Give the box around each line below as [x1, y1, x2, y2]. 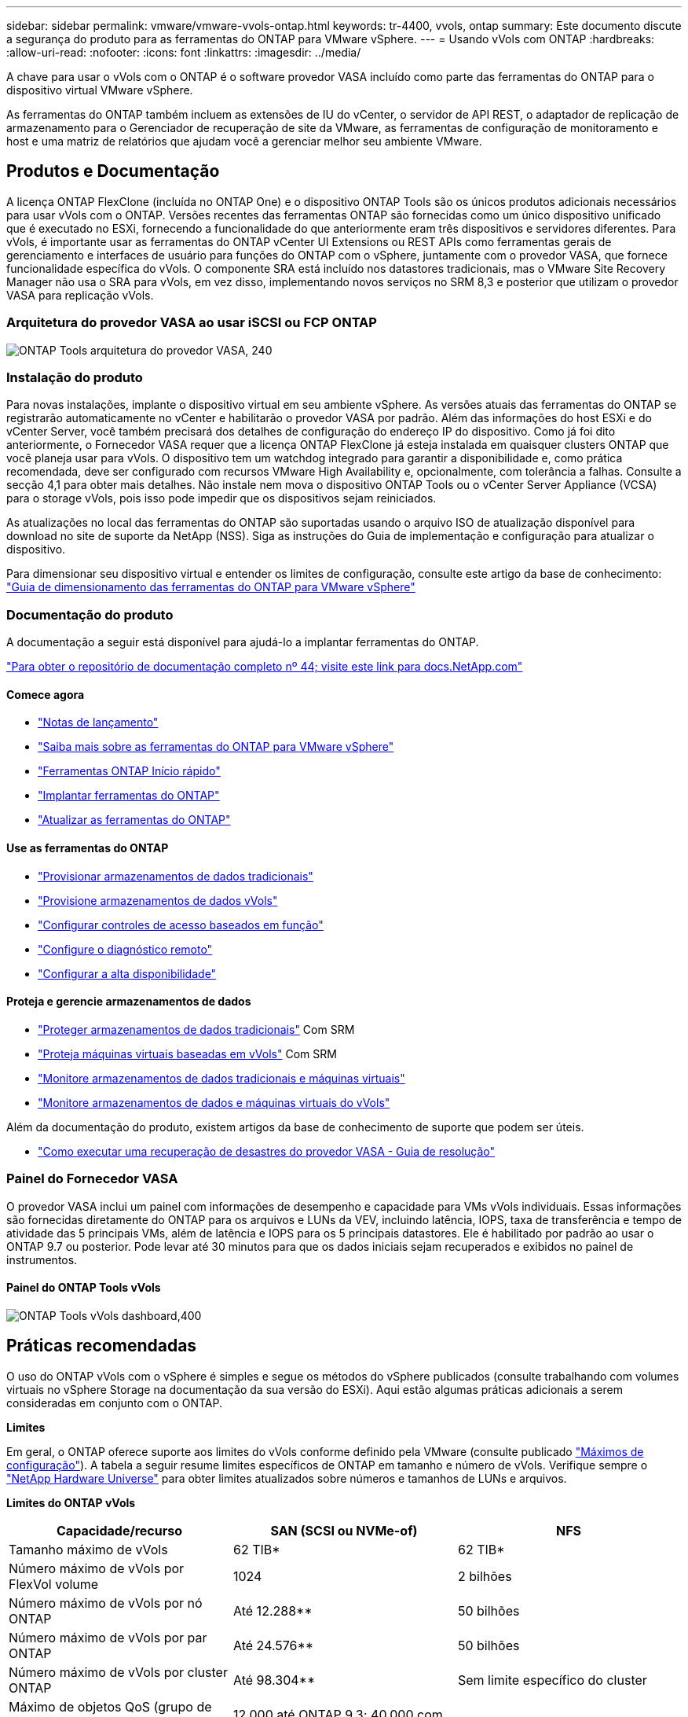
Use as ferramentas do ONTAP [6, 840, 169, 855]
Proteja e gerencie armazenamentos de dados [6, 995, 251, 1009]
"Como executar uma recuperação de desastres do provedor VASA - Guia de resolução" [38, 1144, 496, 1158]
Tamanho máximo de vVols [9, 1541, 168, 1557]
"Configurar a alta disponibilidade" [38, 966, 217, 980]
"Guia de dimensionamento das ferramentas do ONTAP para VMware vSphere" [6, 580, 415, 594]
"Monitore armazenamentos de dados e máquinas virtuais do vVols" [38, 1095, 390, 1109]
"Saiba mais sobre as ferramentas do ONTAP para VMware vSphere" [38, 740, 394, 754]
